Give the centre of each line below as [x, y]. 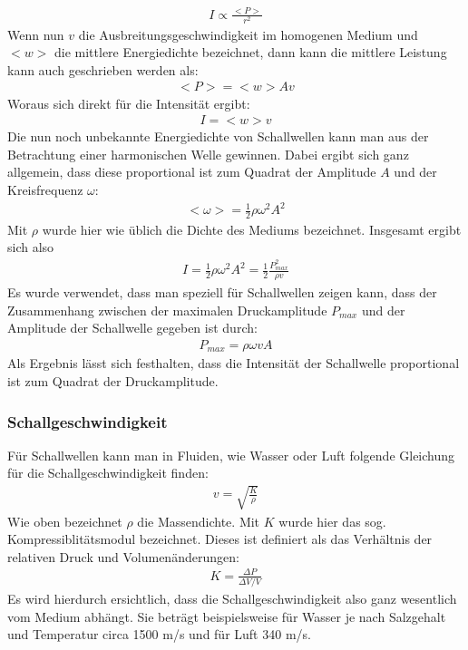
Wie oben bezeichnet [65, 521]
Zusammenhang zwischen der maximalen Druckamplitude [167, 310]
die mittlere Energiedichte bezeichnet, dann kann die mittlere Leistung [251, 52]
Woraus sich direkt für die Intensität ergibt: [129, 103]
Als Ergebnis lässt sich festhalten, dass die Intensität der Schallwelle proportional [234, 363]
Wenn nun [36, 34]
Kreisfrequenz [45, 189]
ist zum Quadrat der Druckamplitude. [113, 381]
